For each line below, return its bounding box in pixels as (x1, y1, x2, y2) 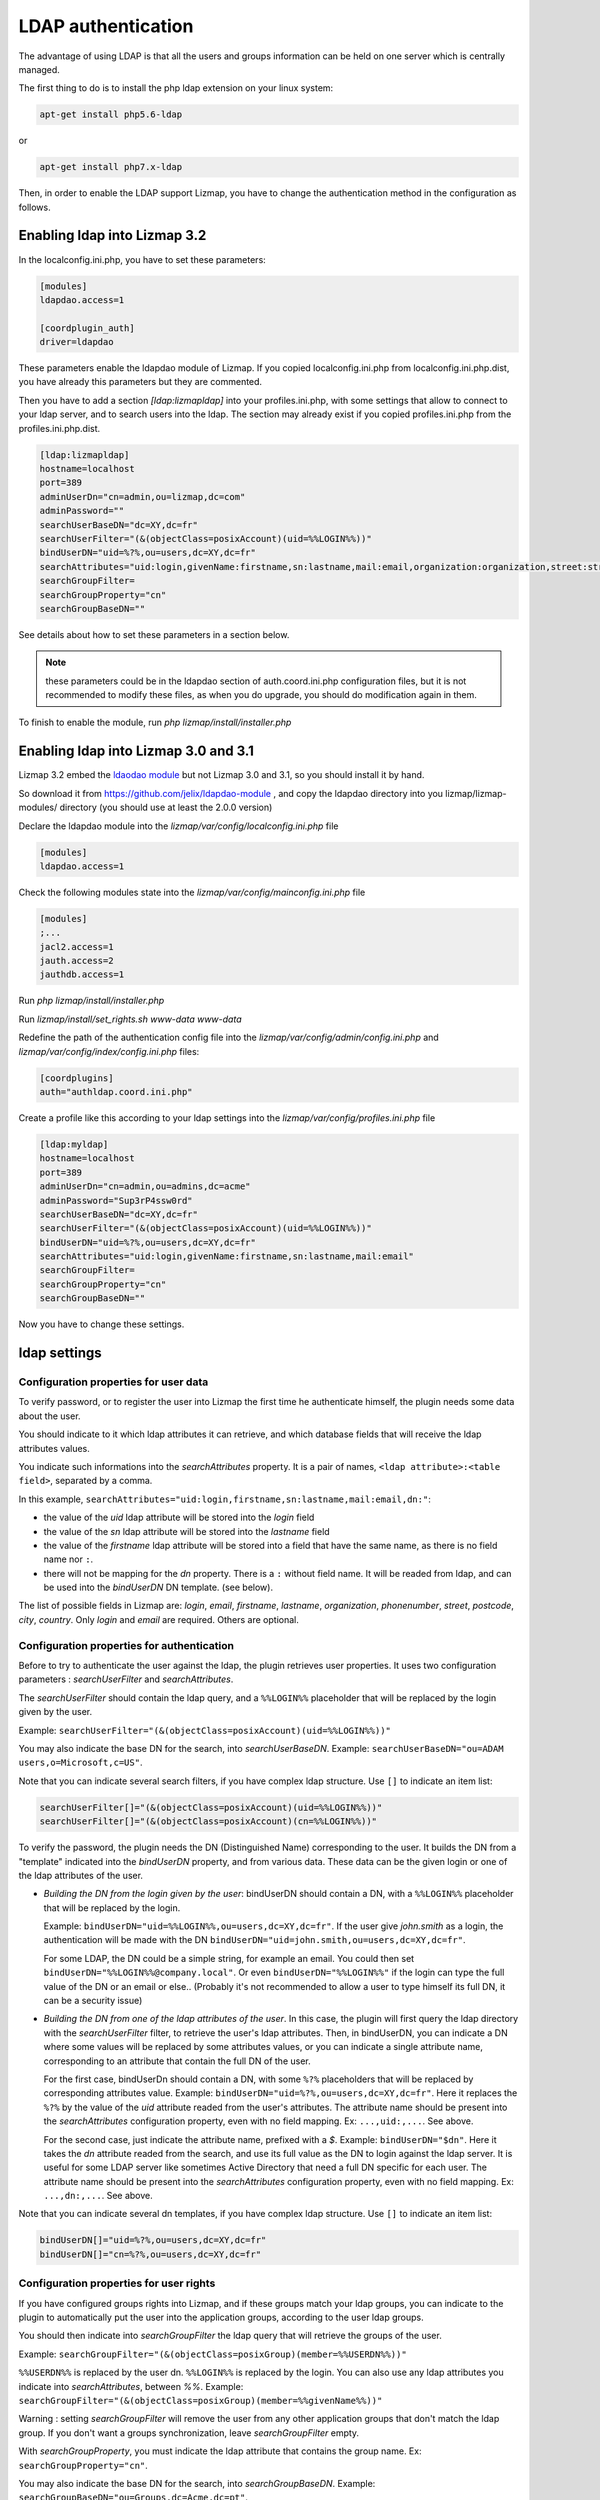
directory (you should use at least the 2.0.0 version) (59, 801, 273, 814)
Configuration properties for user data (18, 1375, 209, 1389)
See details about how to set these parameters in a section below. (18, 628, 290, 640)
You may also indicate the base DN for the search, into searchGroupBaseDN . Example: (18, 2477, 376, 2489)
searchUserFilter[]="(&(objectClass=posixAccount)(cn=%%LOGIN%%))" (39, 1816, 378, 1827)
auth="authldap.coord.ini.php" (39, 1086, 194, 1097)
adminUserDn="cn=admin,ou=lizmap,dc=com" (39, 491, 246, 502)
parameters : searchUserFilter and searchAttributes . (18, 1673, 234, 1685)
